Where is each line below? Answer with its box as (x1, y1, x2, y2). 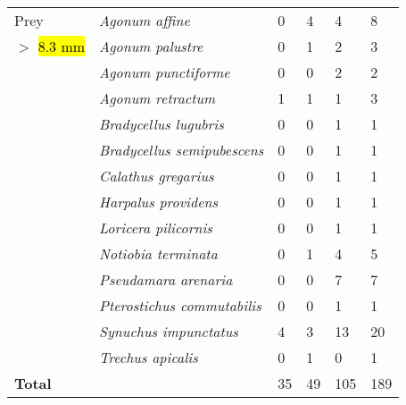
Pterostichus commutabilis (99, 295, 261, 316)
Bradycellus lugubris (99, 114, 224, 134)
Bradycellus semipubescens (99, 139, 264, 160)
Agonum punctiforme (99, 62, 230, 82)
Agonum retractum (99, 88, 216, 108)
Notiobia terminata (99, 243, 218, 264)
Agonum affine (99, 10, 190, 30)
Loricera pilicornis (99, 217, 212, 238)
